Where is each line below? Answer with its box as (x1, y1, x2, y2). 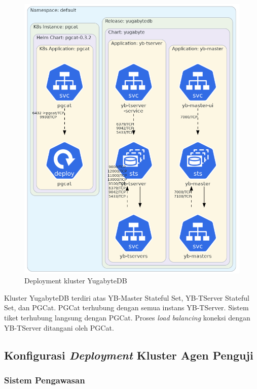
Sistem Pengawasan (4, 373, 85, 386)
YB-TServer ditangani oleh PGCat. (4, 322, 114, 333)
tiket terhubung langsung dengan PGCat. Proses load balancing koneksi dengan (4, 312, 250, 323)
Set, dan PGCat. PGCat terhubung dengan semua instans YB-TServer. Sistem (4, 302, 249, 313)
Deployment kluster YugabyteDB (24, 275, 127, 286)
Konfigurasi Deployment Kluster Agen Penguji (4, 347, 253, 363)
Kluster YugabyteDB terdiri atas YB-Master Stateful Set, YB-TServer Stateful (4, 292, 249, 303)
